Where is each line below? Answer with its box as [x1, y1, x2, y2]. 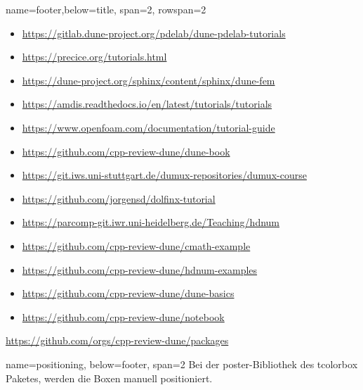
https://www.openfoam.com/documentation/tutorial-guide [22, 120, 275, 134]
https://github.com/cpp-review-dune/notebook [22, 309, 225, 324]
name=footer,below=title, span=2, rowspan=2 [6, 2, 206, 16]
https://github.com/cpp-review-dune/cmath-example [22, 238, 251, 253]
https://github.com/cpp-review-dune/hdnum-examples [22, 262, 258, 277]
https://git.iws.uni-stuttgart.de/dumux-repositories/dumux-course [22, 168, 307, 182]
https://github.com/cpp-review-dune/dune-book [22, 144, 230, 158]
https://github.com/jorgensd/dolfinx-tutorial [22, 191, 216, 206]
